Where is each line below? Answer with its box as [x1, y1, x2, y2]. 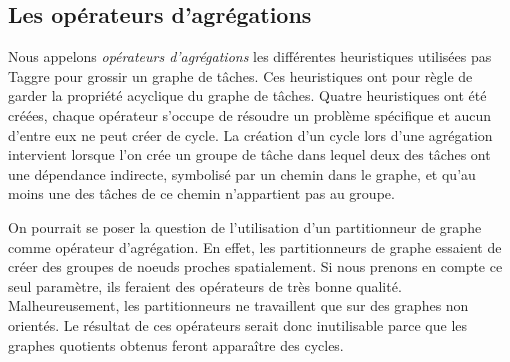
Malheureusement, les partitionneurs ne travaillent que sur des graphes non [8, 295, 469, 316]
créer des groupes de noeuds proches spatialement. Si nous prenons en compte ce [8, 256, 503, 277]
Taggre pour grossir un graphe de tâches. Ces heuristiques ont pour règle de [8, 65, 473, 86]
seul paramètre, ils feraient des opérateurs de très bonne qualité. [8, 275, 402, 296]
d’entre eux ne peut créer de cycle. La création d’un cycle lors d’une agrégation [8, 124, 493, 145]
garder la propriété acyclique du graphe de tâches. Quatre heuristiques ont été [8, 85, 487, 106]
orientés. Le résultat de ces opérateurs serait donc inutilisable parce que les [8, 314, 468, 335]
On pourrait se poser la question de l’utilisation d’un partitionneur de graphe [8, 216, 482, 237]
